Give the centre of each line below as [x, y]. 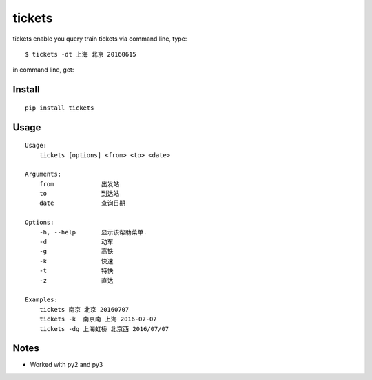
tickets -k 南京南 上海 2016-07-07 [98, 319]
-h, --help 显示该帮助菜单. [93, 232]
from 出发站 [79, 184]
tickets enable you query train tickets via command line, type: [100, 39]
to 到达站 [79, 194]
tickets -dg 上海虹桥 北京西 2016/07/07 [104, 329]
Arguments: [43, 174]
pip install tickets [60, 108]
